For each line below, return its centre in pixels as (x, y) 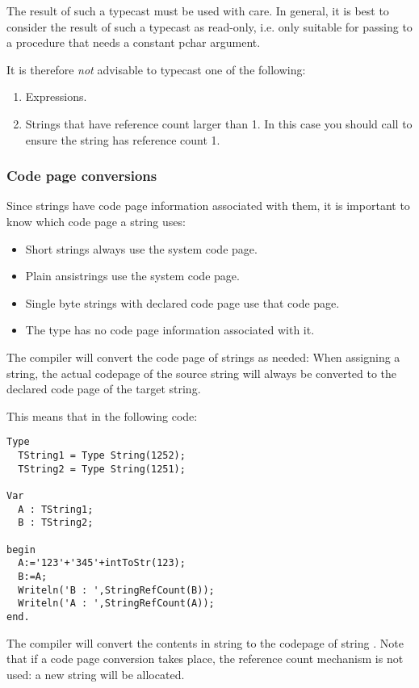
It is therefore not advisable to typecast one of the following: (156, 69)
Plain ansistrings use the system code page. (132, 276)
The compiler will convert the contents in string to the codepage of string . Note (205, 642)
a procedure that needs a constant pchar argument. (134, 42)
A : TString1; (56, 509)
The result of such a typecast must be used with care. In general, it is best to (198, 10)
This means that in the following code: (102, 415)
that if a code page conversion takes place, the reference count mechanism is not (205, 659)
